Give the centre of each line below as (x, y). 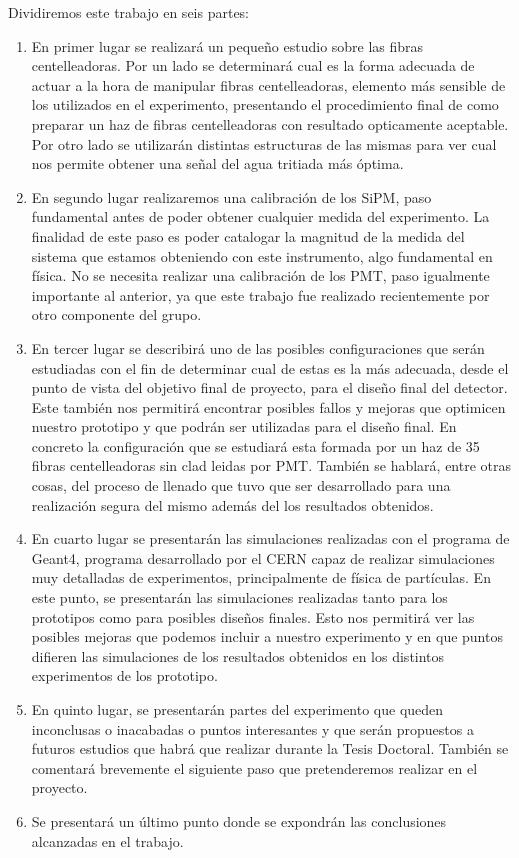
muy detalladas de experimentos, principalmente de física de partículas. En (261, 577)
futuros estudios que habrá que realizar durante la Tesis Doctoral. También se (270, 748)
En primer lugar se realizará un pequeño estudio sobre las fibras (227, 45)
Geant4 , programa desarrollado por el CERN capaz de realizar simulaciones (263, 557)
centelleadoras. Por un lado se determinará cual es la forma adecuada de (253, 65)
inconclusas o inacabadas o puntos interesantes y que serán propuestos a (252, 728)
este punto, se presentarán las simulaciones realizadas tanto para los (239, 597)
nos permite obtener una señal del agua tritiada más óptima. (217, 163)
